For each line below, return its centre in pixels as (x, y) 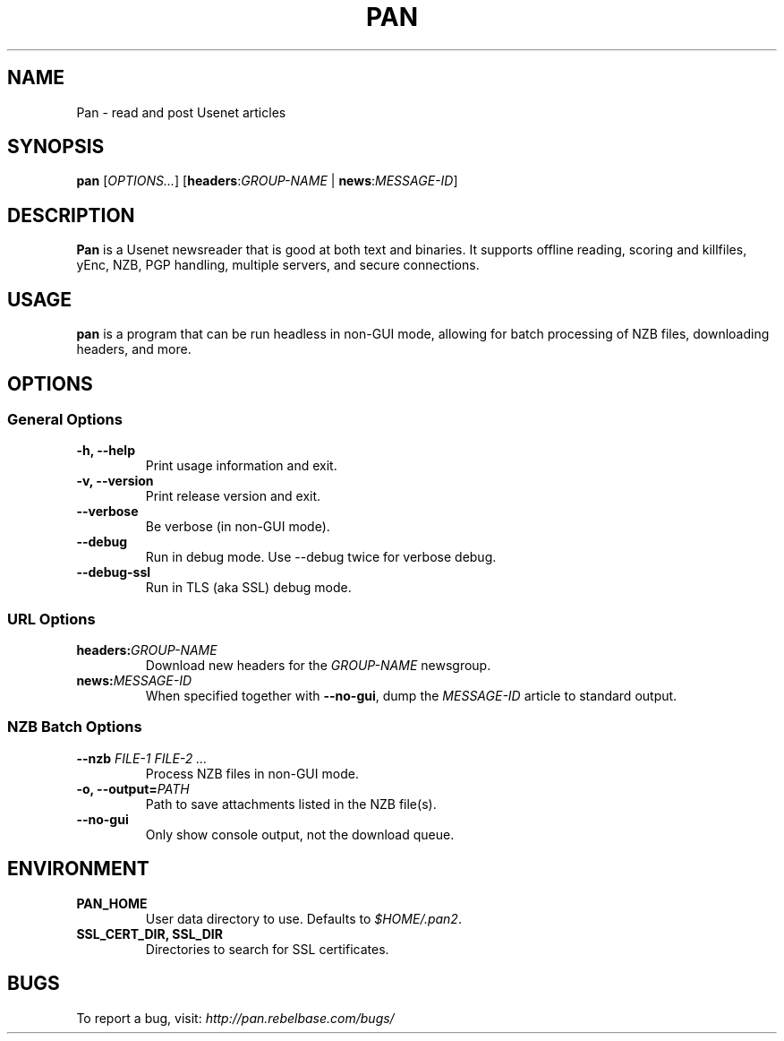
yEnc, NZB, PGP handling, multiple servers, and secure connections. (278, 265)
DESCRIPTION (71, 215)
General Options (65, 419)
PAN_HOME (112, 903)
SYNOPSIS (56, 147)
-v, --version (115, 481)
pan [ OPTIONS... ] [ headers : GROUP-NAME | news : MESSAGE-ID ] (267, 181)
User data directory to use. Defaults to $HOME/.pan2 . (303, 918)
